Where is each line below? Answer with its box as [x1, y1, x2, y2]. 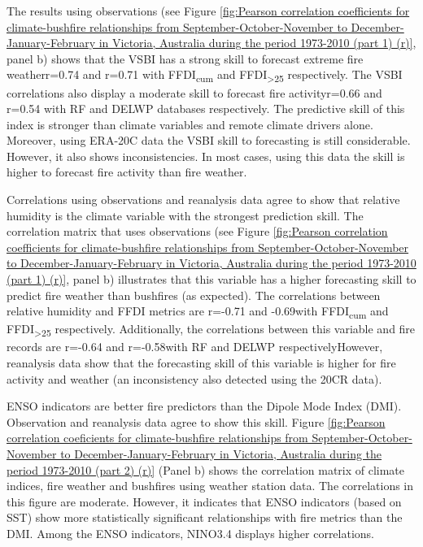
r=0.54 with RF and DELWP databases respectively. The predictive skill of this [7, 100, 405, 117]
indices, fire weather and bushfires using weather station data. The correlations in [7, 477, 414, 494]
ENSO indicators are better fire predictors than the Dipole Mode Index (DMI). [7, 397, 402, 415]
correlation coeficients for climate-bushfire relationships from [7, 429, 308, 446]
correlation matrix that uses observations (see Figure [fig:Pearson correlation [7, 223, 388, 240]
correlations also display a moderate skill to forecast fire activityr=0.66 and [7, 84, 382, 101]
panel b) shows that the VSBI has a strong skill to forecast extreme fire [7, 50, 364, 67]
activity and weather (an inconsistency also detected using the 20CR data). [7, 370, 382, 387]
